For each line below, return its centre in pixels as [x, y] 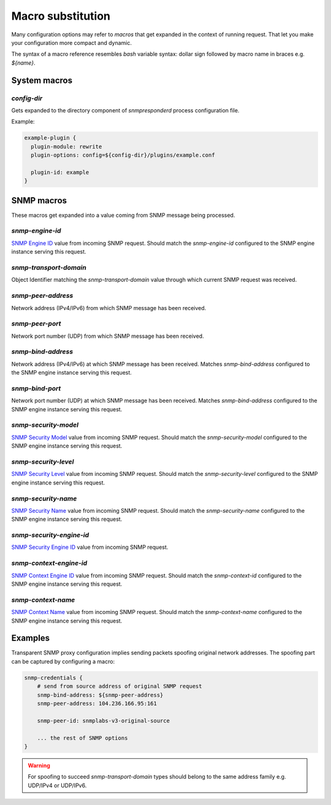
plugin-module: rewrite [67, 146]
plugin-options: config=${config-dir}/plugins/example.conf [123, 155]
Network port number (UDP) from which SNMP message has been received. [108, 336]
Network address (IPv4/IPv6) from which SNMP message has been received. [109, 308]
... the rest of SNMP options [82, 738]
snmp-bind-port [36, 388]
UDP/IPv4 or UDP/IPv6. [57, 785]
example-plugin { [50, 138]
